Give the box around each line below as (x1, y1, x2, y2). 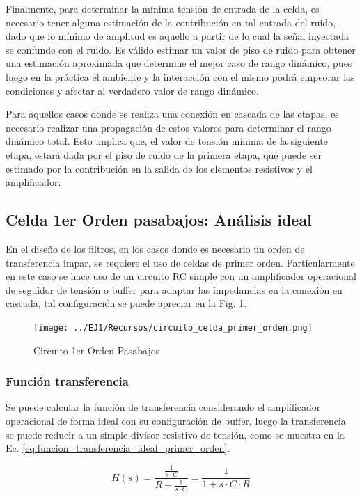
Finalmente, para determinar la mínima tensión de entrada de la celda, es (6, 1, 320, 15)
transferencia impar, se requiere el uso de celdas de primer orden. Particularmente (6, 255, 355, 269)
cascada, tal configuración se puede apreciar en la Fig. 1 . (6, 296, 247, 310)
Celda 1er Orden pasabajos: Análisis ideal (6, 209, 312, 230)
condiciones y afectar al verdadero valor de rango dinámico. (6, 83, 259, 97)
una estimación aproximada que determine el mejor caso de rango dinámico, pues (6, 56, 352, 70)
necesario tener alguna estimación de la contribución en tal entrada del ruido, (6, 15, 336, 29)
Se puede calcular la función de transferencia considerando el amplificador (6, 400, 321, 414)
